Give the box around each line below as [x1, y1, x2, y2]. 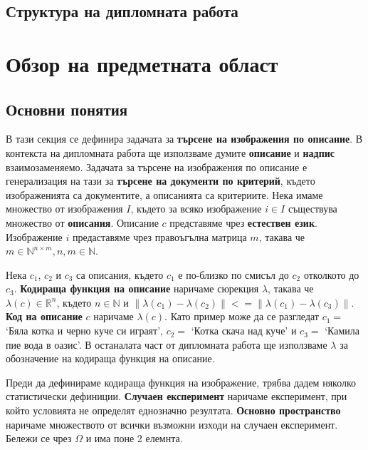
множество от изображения [6, 201, 123, 216]
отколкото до [303, 267, 359, 282]
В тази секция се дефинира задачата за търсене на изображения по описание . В [6, 131, 363, 146]
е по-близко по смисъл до [178, 267, 289, 282]
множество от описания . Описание [6, 215, 159, 230]
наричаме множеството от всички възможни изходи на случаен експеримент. [6, 416, 338, 431]
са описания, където [76, 267, 164, 282]
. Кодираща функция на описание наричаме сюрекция [14, 281, 259, 296]
